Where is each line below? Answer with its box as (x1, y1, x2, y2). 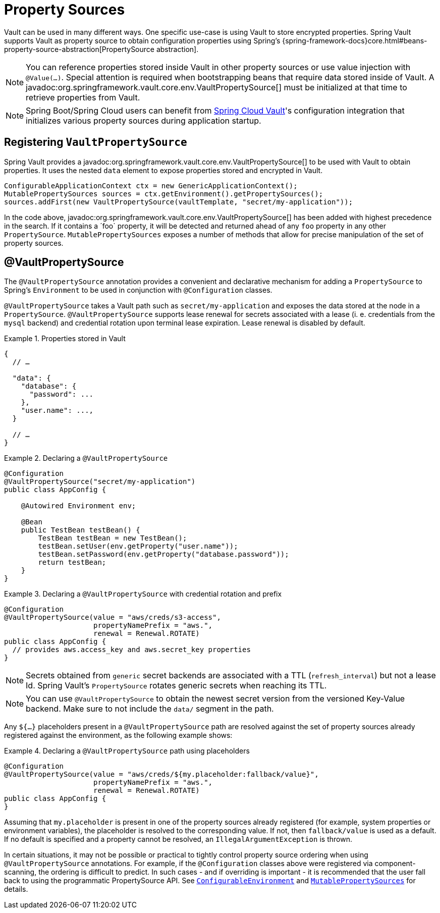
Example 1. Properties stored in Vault (4, 334, 126, 343)
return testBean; (38, 558, 106, 567)
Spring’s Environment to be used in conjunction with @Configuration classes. (4, 286, 272, 295)
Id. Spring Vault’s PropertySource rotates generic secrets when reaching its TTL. (26, 680, 327, 691)
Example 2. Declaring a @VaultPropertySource (4, 454, 168, 463)
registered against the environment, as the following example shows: (4, 731, 233, 740)
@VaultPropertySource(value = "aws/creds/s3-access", (4, 613, 221, 622)
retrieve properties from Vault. (26, 92, 140, 102)
